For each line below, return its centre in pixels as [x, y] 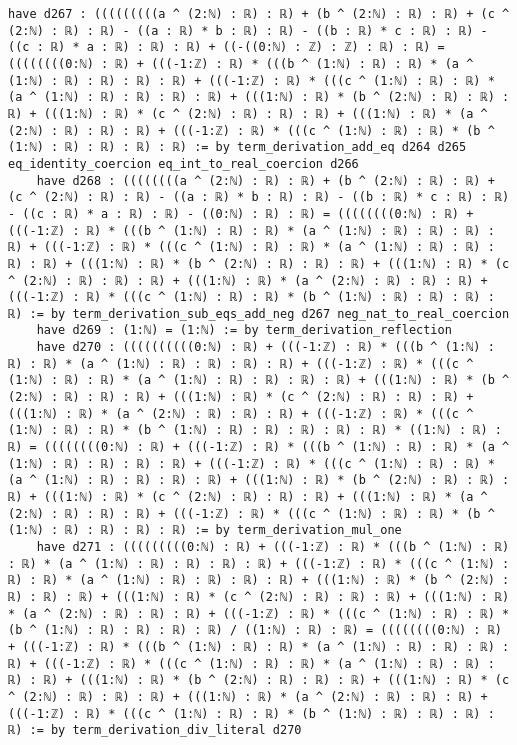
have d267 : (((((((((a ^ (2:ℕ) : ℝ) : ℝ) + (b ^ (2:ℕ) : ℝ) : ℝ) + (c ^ [259, 14]
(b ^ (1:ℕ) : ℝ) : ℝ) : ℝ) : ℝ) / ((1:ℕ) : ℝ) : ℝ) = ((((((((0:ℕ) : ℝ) [255, 630]
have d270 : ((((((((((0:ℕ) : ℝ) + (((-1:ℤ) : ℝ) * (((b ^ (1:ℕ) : [265, 347]
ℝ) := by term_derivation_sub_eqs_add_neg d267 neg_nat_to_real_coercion [259, 313]
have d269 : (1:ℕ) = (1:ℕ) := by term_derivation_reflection [244, 330]
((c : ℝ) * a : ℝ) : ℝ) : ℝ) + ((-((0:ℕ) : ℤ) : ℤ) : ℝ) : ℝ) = [226, 47]
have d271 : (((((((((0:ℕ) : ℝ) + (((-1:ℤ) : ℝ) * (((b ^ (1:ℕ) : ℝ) [273, 547]
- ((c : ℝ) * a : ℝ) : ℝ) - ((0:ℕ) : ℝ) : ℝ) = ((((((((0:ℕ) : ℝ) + [241, 213]
